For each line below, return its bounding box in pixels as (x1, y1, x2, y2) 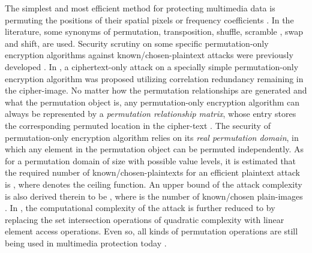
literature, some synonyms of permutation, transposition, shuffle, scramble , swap (5, 25, 304, 38)
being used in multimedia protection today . (5, 236, 167, 249)
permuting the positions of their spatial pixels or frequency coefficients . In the (5, 13, 294, 26)
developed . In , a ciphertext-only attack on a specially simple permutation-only (5, 60, 299, 73)
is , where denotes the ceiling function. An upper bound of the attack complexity (5, 177, 302, 190)
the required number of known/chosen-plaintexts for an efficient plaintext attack (5, 166, 300, 179)
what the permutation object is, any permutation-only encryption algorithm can (5, 95, 300, 108)
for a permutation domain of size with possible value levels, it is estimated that (5, 154, 296, 167)
